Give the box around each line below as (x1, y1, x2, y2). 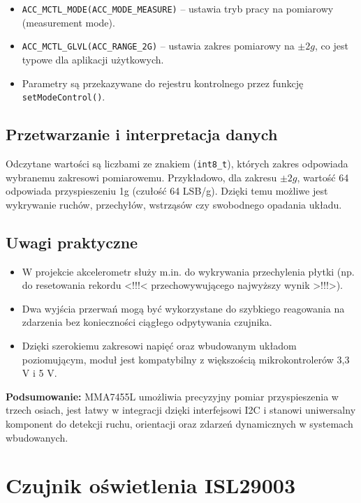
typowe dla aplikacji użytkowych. (22, 52, 164, 66)
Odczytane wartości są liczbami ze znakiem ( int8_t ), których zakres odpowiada (6, 156, 348, 170)
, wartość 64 (297, 170, 349, 184)
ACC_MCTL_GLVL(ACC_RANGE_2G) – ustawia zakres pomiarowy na (22, 38, 295, 53)
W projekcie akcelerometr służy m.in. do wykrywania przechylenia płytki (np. (22, 264, 355, 278)
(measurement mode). (22, 15, 115, 29)
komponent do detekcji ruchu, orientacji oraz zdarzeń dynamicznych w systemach (6, 416, 353, 430)
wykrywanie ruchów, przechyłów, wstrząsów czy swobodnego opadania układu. (6, 197, 342, 211)
